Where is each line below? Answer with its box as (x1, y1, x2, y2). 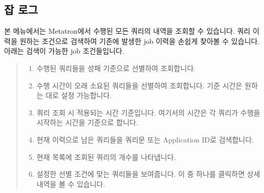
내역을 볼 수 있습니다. (36, 178, 105, 189)
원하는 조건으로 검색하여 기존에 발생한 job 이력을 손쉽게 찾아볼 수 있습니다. (19, 35, 260, 46)
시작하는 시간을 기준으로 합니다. (36, 117, 138, 128)
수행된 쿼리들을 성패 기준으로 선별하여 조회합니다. (36, 62, 196, 73)
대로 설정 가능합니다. (46, 90, 112, 101)
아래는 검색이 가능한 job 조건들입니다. (4, 45, 124, 56)
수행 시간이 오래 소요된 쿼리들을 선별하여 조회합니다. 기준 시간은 (36, 80, 243, 90)
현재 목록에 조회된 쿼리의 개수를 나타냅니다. (36, 151, 176, 162)
